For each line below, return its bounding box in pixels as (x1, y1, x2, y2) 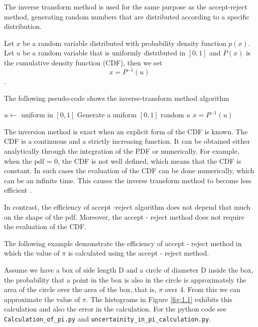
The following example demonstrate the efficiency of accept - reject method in (4, 238, 242, 248)
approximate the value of (4, 294, 80, 304)
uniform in (21, 109, 53, 120)
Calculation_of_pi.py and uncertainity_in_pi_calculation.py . (4, 313, 211, 324)
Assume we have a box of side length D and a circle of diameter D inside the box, (4, 264, 254, 275)
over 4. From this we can (165, 284, 241, 295)
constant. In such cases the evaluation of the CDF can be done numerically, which (4, 165, 255, 176)
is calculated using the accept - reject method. (68, 248, 209, 258)
